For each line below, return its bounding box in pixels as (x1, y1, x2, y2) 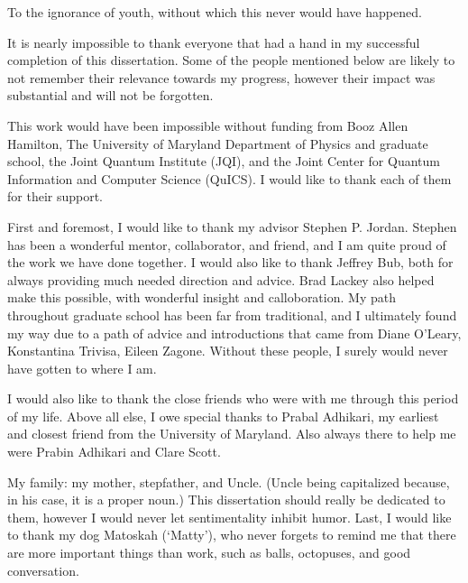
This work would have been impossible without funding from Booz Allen (7, 116, 408, 134)
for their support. (7, 187, 104, 206)
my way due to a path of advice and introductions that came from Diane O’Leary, (7, 323, 462, 342)
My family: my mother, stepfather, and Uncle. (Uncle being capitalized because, (7, 472, 450, 491)
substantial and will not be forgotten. (7, 86, 214, 105)
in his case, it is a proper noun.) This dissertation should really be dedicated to (7, 490, 445, 509)
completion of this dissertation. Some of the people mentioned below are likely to (7, 51, 455, 69)
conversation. (7, 560, 79, 579)
